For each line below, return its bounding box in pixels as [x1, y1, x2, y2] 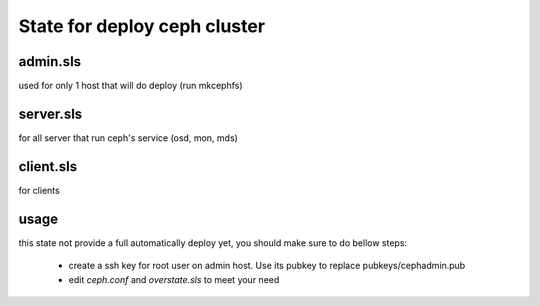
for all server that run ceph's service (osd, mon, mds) [18, 131, 239, 144]
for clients [18, 184, 60, 196]
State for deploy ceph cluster [18, 15, 265, 37]
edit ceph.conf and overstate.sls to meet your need [68, 273, 280, 285]
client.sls [18, 158, 78, 175]
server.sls [18, 105, 83, 122]
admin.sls [18, 53, 82, 70]
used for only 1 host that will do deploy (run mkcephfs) [18, 80, 244, 92]
